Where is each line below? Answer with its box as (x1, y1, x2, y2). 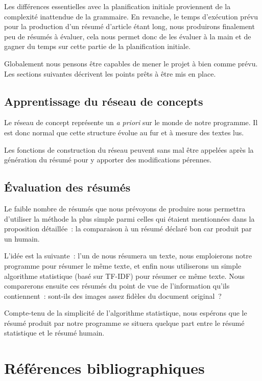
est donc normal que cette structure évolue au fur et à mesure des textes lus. (4, 127, 244, 137)
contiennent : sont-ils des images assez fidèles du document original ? (4, 290, 222, 301)
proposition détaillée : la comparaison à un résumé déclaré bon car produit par (4, 223, 252, 234)
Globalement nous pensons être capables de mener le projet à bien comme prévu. (4, 58, 258, 68)
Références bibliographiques (4, 358, 205, 378)
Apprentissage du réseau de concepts (4, 93, 203, 109)
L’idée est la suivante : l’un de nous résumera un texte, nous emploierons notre (4, 250, 252, 261)
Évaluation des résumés (4, 179, 131, 195)
